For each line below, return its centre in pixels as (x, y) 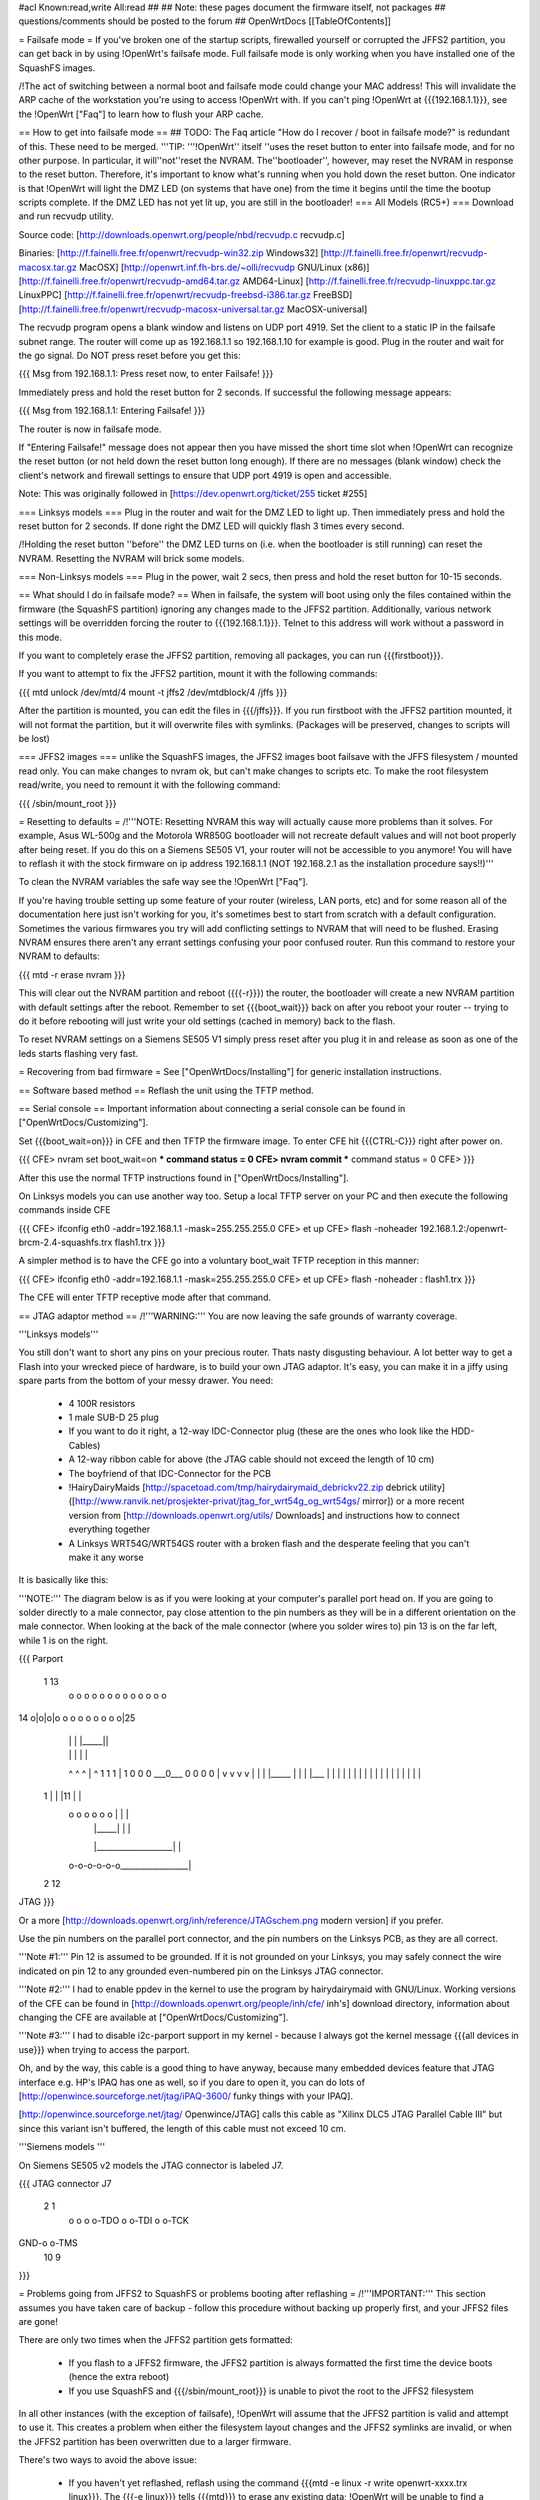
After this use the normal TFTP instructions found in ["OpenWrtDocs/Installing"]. (183, 1177)
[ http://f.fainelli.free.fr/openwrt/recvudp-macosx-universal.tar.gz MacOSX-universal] (193, 309)
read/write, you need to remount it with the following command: (149, 785)
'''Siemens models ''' (61, 2147)
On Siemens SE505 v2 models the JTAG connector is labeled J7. (151, 2165)
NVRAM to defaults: (59, 956)
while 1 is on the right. (63, 1640)
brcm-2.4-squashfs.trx (65, 1242)
